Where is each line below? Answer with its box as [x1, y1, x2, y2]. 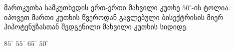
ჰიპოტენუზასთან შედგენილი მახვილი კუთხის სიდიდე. [4, 22, 188, 32]
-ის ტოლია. [192, 2, 231, 12]
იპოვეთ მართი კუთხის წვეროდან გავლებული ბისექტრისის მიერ [4, 12, 224, 22]
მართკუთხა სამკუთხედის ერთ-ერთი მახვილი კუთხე [4, 2, 180, 12]
